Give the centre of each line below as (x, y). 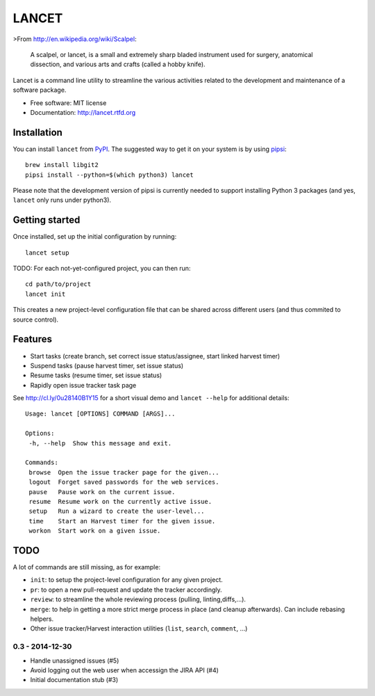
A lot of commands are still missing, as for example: (87, 567)
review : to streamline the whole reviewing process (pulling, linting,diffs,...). (138, 599)
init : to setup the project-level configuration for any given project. (127, 580)
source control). (36, 319)
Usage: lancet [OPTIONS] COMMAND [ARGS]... (100, 414)
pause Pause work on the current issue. (102, 492)
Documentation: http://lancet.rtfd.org (83, 112)
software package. (40, 90)
